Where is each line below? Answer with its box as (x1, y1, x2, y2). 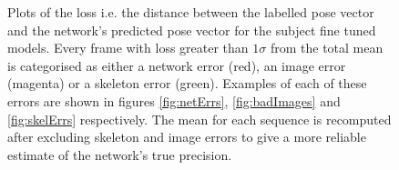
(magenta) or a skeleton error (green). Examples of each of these (7, 74, 367, 93)
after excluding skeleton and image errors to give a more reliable (7, 127, 366, 146)
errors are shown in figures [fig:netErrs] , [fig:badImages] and (7, 91, 341, 110)
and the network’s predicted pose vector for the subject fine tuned (7, 20, 376, 39)
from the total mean (270, 38, 384, 57)
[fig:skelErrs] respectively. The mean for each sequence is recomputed (7, 109, 392, 128)
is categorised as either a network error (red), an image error (7, 55, 346, 75)
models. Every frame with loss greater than (7, 38, 249, 57)
